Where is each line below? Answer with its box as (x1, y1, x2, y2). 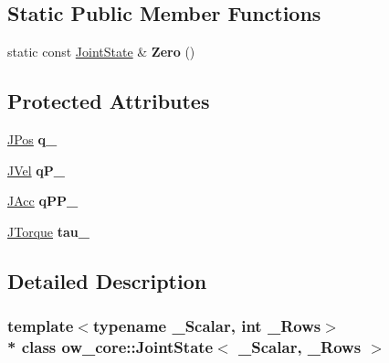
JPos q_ (7, 130, 58, 148)
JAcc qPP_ (7, 191, 79, 210)
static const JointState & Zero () (7, 42, 195, 61)
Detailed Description (7, 266, 207, 294)
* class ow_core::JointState (7, 336, 214, 358)
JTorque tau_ (7, 221, 89, 240)
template (7, 315, 74, 337)
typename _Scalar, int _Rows (92, 315, 321, 337)
